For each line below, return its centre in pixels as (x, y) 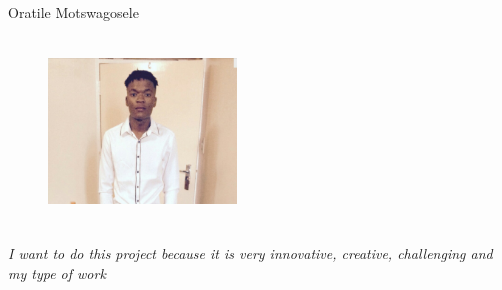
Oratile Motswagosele (73, 12)
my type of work (57, 272)
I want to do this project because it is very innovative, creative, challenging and (250, 253)
